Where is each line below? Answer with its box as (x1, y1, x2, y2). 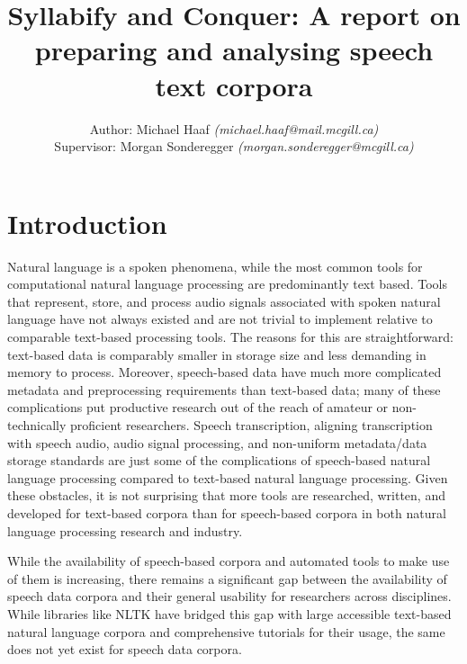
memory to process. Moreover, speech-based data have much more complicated (7, 363, 442, 381)
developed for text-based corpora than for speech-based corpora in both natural (7, 503, 446, 522)
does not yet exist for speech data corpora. (7, 640, 242, 659)
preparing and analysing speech (34, 31, 434, 68)
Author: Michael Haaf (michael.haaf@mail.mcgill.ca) (89, 119, 379, 138)
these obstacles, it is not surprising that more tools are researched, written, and (7, 486, 445, 505)
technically (7, 415, 67, 434)
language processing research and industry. (7, 521, 243, 540)
